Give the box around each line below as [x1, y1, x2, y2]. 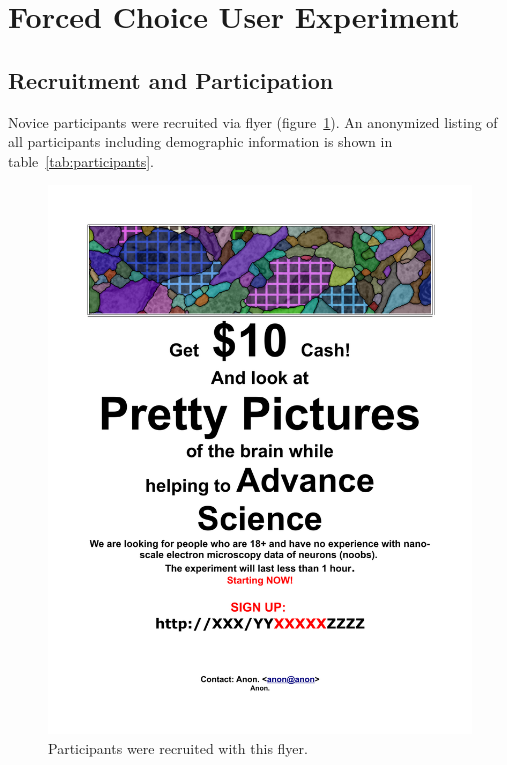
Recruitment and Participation [8, 64, 334, 95]
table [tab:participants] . [8, 150, 155, 171]
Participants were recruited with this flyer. [48, 737, 308, 758]
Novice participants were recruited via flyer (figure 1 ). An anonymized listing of [8, 111, 498, 132]
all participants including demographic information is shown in [8, 131, 393, 152]
